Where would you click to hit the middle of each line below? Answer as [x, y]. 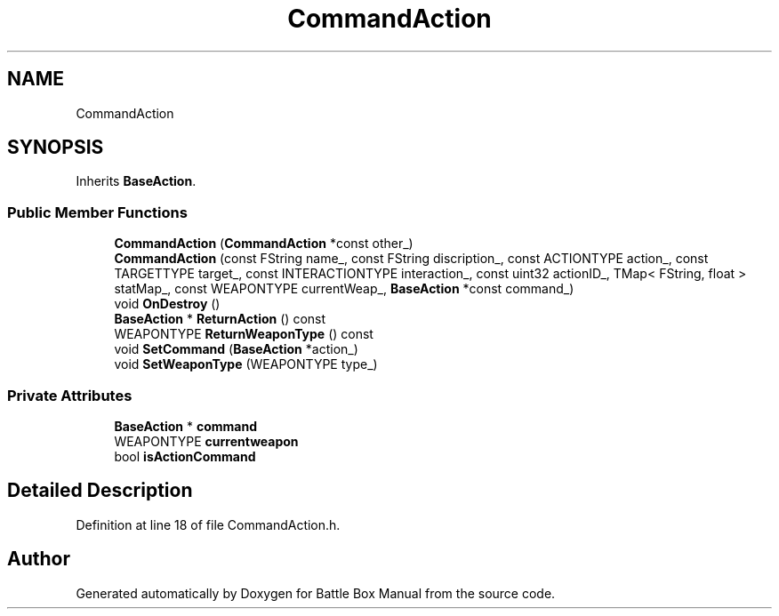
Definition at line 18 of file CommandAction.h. [208, 524]
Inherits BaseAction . [136, 181]
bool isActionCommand [185, 456]
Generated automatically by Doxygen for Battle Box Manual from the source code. [316, 593]
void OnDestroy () [167, 304]
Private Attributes [70, 395]
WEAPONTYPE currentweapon [206, 441]
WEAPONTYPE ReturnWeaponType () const [244, 334]
